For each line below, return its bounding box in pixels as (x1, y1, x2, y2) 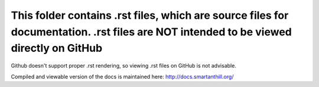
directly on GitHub (11, 42, 103, 55)
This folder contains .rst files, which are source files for (11, 9, 289, 22)
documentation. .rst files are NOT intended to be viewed (11, 25, 292, 38)
